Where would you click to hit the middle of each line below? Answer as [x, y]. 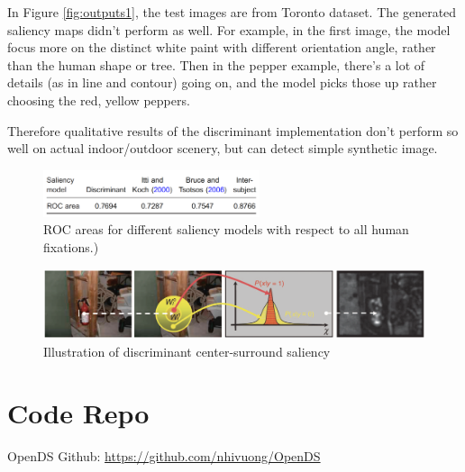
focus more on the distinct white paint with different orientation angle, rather [222, 47]
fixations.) [71, 246]
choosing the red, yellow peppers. [99, 100]
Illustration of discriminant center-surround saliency [187, 351]
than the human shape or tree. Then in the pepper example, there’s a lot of [216, 64]
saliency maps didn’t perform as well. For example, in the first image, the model [229, 29]
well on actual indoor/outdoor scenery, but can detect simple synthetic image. [223, 148]
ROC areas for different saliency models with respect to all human [226, 229]
